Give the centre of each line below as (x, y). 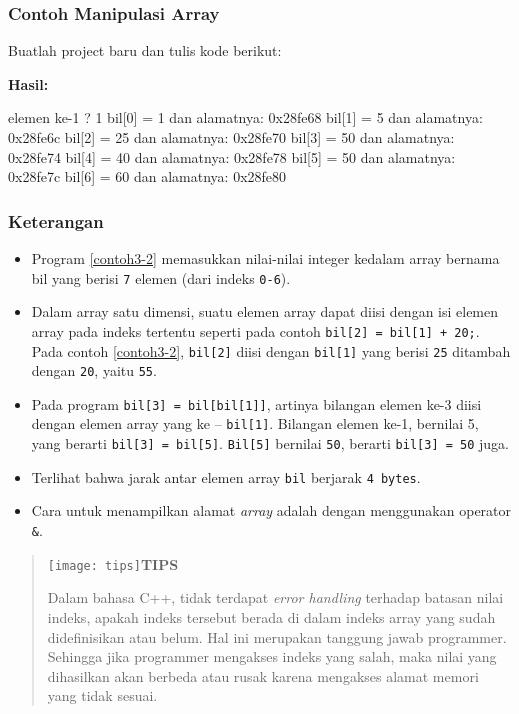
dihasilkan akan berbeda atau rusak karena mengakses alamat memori (263, 675)
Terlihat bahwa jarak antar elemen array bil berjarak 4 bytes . (226, 476)
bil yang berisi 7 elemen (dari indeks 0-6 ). (161, 277)
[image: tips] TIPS (113, 563)
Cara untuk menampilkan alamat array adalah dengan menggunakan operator (271, 510)
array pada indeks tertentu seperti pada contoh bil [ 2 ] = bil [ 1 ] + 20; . (255, 330)
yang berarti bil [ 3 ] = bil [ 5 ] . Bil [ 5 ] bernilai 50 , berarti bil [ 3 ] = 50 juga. (270, 443)
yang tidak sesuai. (102, 695)
